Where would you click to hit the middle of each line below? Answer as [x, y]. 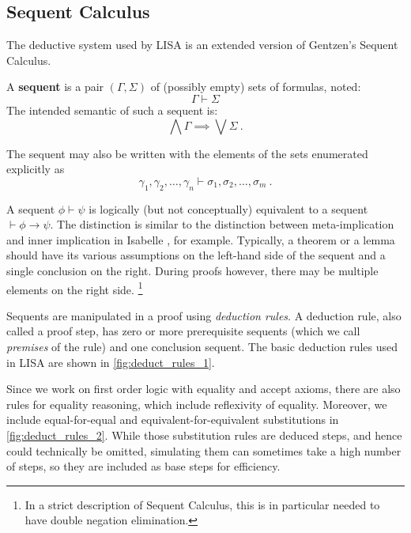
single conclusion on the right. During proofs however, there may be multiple [192, 270]
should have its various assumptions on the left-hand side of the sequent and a [196, 255]
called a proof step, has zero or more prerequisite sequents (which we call [183, 331]
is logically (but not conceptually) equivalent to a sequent [228, 208]
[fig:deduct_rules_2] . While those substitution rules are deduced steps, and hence [204, 435]
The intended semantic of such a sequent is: [112, 110]
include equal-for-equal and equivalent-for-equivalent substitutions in [173, 420]
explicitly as [36, 169]
